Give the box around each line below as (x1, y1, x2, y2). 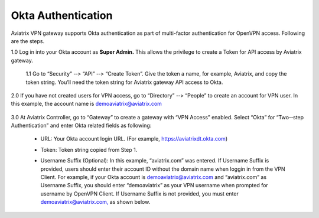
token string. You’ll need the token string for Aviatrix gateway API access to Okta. (25, 79, 223, 86)
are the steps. (11, 37, 44, 44)
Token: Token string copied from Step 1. (40, 146, 138, 153)
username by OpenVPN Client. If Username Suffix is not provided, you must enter (40, 190, 239, 197)
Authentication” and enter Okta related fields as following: (11, 122, 152, 129)
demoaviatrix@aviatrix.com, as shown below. (40, 199, 151, 206)
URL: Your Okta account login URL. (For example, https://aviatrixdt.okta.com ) (40, 135, 227, 142)
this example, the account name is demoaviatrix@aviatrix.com (11, 100, 162, 108)
